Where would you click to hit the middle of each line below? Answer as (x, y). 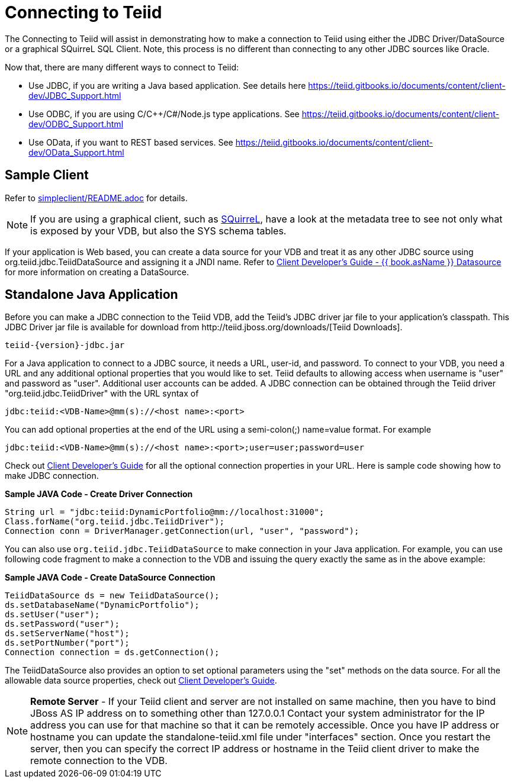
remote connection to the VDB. (99, 761)
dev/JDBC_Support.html (75, 95)
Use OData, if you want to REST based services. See (131, 142)
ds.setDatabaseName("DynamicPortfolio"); (102, 605)
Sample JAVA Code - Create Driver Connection (99, 494)
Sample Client (47, 175)
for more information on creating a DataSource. (97, 272)
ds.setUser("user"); (52, 615)
